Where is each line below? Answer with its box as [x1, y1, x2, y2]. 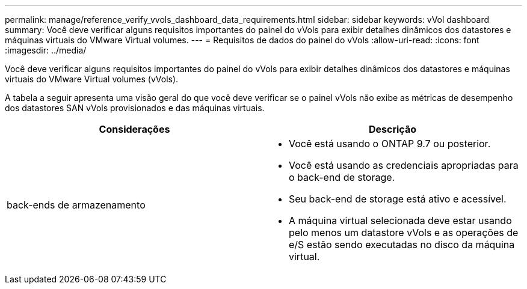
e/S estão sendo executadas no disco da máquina [289, 239, 515, 251]
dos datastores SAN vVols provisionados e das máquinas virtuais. [5, 103, 265, 113]
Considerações [99, 123, 170, 135]
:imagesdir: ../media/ [5, 45, 87, 55]
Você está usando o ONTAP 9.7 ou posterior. [289, 138, 491, 150]
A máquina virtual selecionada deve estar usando [289, 214, 512, 227]
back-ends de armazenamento [7, 199, 146, 211]
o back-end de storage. [289, 171, 395, 183]
